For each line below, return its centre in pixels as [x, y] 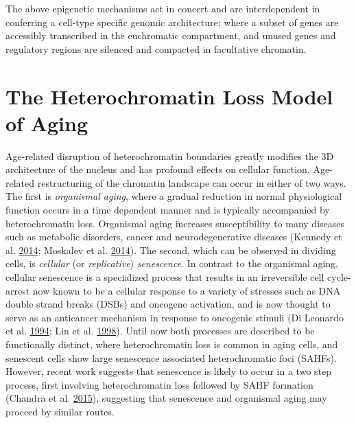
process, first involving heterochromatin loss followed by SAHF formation [159, 384]
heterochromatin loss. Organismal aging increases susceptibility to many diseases [175, 223]
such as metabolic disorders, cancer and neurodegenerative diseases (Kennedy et [174, 237]
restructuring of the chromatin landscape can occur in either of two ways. [192, 182]
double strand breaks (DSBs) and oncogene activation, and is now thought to [168, 304]
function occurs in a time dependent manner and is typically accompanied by [168, 210]
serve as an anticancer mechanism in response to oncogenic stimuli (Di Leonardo [175, 317]
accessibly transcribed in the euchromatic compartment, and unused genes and [171, 35]
